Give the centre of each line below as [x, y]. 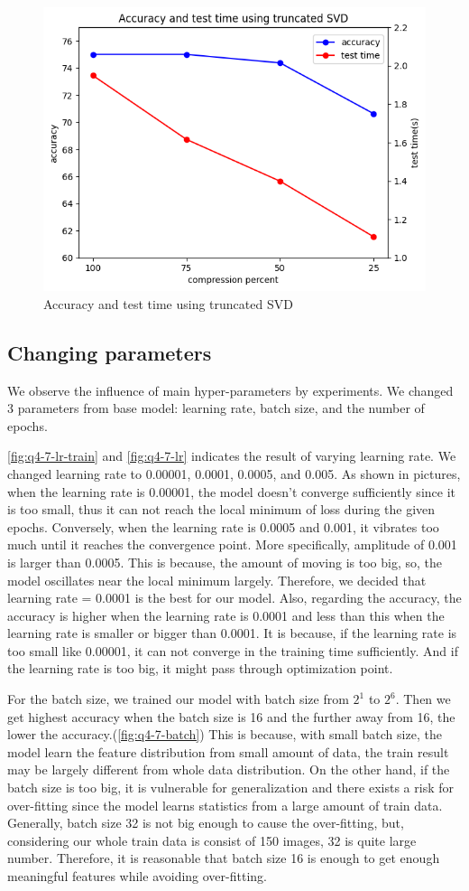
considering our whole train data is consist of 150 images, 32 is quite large [212, 840]
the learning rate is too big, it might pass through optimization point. [200, 668]
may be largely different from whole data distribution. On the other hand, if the [229, 769]
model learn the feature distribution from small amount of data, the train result [228, 751]
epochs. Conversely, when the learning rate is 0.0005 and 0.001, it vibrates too [223, 526]
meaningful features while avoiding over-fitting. [137, 876]
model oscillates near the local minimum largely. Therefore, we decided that [217, 580]
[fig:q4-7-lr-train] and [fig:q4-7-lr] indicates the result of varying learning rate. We [232, 456]
